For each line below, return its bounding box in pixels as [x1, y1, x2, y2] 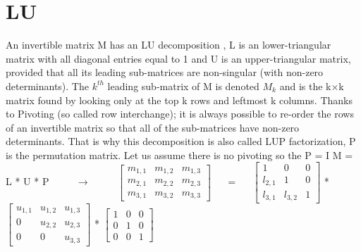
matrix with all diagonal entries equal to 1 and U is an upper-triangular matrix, [6, 51, 351, 65]
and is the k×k [279, 78, 344, 93]
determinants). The [6, 78, 89, 93]
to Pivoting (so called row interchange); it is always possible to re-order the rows [6, 106, 354, 121]
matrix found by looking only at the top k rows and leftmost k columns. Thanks [6, 92, 353, 107]
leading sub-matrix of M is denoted [107, 78, 259, 93]
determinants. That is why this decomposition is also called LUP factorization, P [6, 134, 356, 149]
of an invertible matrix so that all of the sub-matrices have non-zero [6, 120, 300, 134]
